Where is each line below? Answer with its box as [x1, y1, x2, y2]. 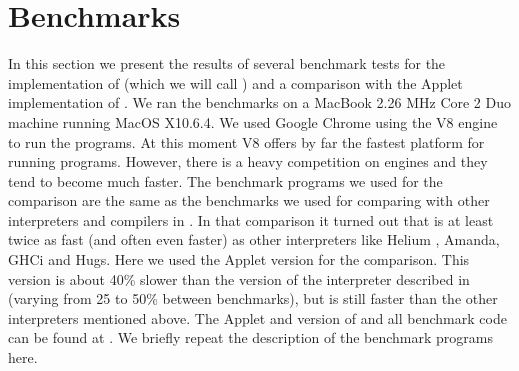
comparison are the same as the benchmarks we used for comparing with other [8, 190, 490, 211]
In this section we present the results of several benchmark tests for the [8, 53, 446, 74]
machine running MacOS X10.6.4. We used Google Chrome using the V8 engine [8, 111, 498, 132]
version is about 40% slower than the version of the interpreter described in [8, 268, 470, 289]
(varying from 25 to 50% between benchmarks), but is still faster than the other [8, 288, 498, 309]
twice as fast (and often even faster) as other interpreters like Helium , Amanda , [8, 229, 500, 250]
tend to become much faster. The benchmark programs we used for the [8, 170, 443, 191]
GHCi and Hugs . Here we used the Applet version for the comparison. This [8, 249, 470, 270]
